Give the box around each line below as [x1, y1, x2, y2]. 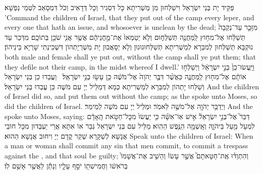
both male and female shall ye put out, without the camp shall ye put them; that [5, 51, 256, 62]
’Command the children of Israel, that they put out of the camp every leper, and [5, 12, 254, 22]
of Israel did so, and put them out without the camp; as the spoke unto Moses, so [5, 91, 257, 101]
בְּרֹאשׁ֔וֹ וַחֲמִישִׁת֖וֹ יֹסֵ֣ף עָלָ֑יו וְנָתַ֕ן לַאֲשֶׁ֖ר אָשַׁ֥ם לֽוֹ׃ [5, 160, 128, 170]
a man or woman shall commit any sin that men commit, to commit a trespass [5, 140, 248, 151]
